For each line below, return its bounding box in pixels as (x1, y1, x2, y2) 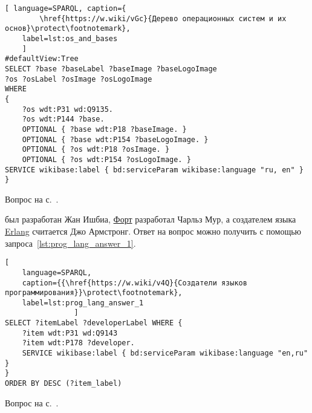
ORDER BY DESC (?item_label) (5, 379, 122, 388)
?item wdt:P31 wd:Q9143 (22, 328, 118, 337)
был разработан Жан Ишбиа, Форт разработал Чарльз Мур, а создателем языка (5, 213, 296, 226)
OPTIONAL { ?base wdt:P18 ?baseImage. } (22, 125, 187, 134)
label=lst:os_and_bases (22, 34, 118, 43)
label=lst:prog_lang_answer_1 (22, 298, 144, 307)
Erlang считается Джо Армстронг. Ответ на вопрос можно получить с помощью (5, 225, 302, 237)
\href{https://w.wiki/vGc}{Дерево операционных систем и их (39, 14, 287, 23)
